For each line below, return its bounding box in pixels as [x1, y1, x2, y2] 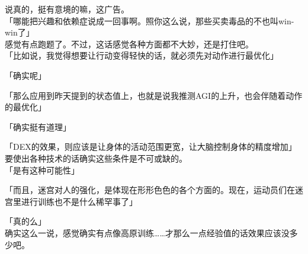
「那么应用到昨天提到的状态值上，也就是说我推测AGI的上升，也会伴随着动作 [5, 89, 303, 101]
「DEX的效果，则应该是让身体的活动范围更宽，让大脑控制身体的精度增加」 [5, 140, 297, 153]
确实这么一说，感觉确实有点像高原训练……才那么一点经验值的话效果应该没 [5, 226, 290, 239]
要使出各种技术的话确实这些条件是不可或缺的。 [5, 152, 187, 164]
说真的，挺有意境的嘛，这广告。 [5, 3, 129, 15]
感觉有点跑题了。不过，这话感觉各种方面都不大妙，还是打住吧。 [5, 37, 254, 50]
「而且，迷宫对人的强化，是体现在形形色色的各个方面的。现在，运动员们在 [5, 184, 295, 196]
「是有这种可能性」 [5, 163, 79, 176]
